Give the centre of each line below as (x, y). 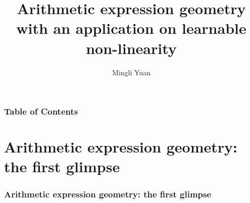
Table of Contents (41, 111)
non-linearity (131, 48)
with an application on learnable (131, 28)
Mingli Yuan (131, 72)
